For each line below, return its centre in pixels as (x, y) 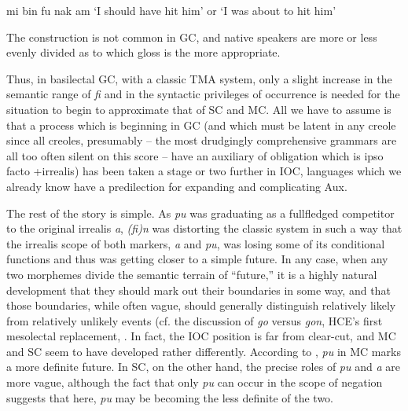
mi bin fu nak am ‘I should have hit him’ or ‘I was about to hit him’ (171, 10)
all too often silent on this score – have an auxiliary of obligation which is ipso (195, 155)
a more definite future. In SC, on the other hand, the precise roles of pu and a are (203, 367)
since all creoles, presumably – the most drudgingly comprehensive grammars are (202, 140)
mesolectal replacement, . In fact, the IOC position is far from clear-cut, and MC (201, 336)
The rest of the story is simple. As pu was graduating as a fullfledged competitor (200, 213)
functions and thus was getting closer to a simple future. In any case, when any (197, 259)
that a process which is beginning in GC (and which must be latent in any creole (201, 125)
